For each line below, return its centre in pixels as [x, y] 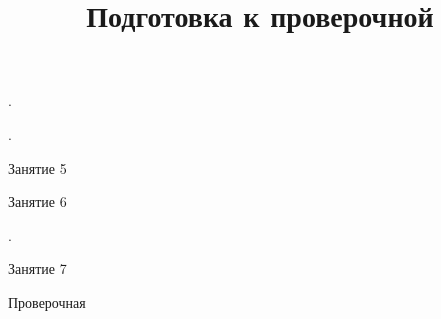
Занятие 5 [37, 167]
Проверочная [47, 301]
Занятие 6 [37, 201]
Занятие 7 [37, 268]
